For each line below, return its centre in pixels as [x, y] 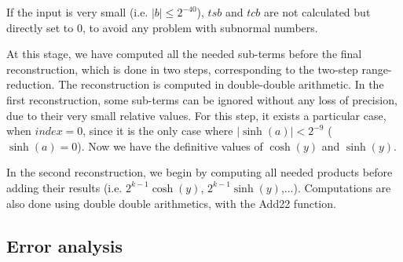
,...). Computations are [336, 187]
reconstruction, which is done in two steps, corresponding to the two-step [182, 69]
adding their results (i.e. [64, 187]
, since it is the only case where [158, 131]
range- [377, 69]
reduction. [31, 84]
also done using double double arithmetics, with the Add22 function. [171, 203]
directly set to [40, 27]
